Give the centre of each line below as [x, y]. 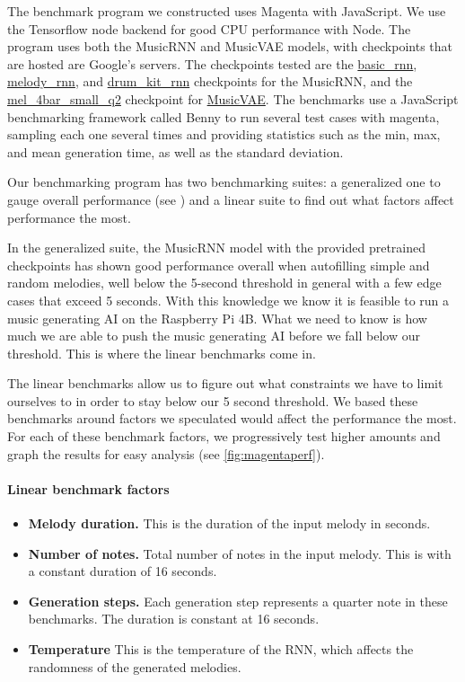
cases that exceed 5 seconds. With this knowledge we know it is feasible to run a [228, 300]
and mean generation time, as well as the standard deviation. [175, 151]
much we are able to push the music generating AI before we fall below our [214, 336]
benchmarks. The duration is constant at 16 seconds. [174, 619]
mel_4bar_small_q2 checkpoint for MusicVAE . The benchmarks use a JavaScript [233, 98]
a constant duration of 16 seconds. [123, 571]
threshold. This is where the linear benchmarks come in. [162, 353]
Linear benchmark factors [88, 488]
